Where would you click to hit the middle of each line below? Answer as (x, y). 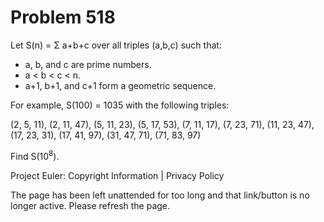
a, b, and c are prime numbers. (88, 64)
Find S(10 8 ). (35, 155)
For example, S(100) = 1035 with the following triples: (120, 105)
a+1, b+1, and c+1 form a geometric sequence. (120, 85)
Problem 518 (63, 17)
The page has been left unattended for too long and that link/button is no (160, 195)
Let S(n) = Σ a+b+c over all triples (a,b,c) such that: (116, 45)
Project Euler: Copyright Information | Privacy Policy (117, 175)
